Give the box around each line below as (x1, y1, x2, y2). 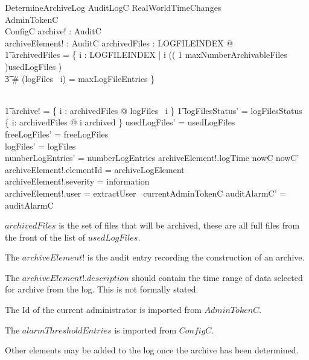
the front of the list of (5, 230, 86, 243)
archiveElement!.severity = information (5, 175, 150, 188)
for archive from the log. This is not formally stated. (5, 283, 199, 295)
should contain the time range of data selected (132, 271, 303, 283)
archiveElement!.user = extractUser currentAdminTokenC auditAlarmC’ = (5, 186, 287, 199)
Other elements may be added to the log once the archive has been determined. (5, 344, 299, 356)
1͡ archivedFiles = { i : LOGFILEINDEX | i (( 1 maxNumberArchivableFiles (5, 48, 287, 61)
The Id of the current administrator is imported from (5, 303, 202, 316)
